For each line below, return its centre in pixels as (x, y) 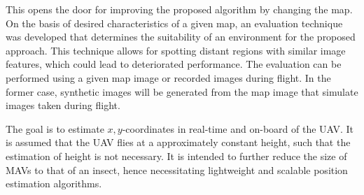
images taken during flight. (63, 105)
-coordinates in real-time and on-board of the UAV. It (238, 128)
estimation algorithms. (54, 183)
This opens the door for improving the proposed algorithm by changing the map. (179, 9)
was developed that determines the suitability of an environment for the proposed (181, 37)
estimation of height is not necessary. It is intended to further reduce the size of (176, 156)
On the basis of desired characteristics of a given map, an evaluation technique (174, 23)
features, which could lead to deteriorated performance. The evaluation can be (174, 64)
